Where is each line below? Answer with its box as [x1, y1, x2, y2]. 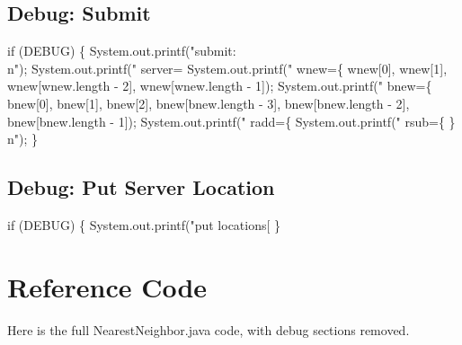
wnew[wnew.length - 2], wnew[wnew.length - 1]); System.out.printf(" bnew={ [7, 76, 432, 95]
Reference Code [7, 268, 208, 305]
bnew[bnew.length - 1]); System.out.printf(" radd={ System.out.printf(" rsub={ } [7, 111, 456, 130]
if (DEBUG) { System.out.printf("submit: [7, 41, 236, 60]
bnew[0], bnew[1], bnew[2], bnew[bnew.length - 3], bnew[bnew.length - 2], [7, 93, 410, 112]
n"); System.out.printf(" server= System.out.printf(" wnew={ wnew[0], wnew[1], [7, 58, 448, 77]
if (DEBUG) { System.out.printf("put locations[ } [7, 215, 281, 234]
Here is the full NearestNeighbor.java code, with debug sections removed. [7, 320, 410, 339]
